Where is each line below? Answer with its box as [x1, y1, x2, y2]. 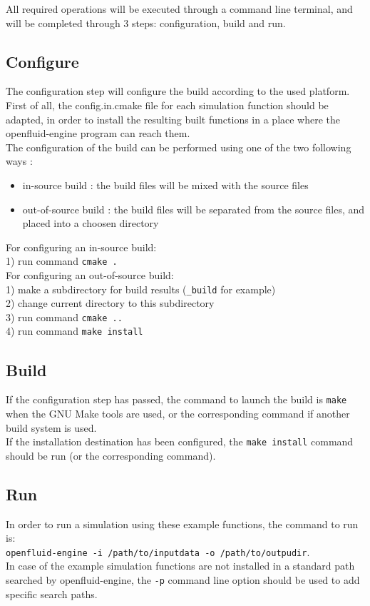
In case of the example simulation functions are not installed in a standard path [6, 558, 355, 573]
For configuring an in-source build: [6, 239, 157, 254]
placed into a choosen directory [22, 216, 159, 231]
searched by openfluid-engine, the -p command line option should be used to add [6, 572, 360, 587]
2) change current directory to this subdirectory [6, 296, 215, 310]
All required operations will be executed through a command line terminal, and [6, 1, 353, 16]
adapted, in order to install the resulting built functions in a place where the [6, 111, 341, 126]
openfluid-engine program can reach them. [6, 126, 190, 141]
